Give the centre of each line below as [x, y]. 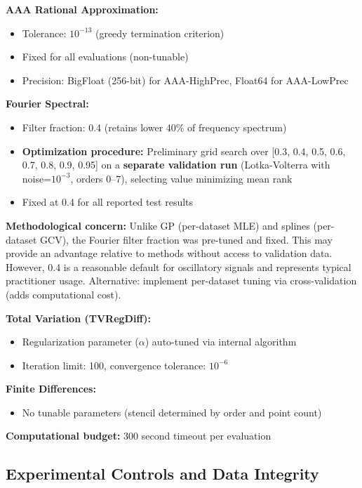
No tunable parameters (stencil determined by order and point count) [172, 412]
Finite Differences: [51, 389]
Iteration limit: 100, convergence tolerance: [114, 365]
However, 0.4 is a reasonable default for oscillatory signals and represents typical [179, 266]
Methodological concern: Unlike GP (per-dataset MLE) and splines [158, 225]
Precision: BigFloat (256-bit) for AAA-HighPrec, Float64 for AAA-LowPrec [185, 80]
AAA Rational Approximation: [82, 9]
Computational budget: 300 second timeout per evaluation [139, 436]
